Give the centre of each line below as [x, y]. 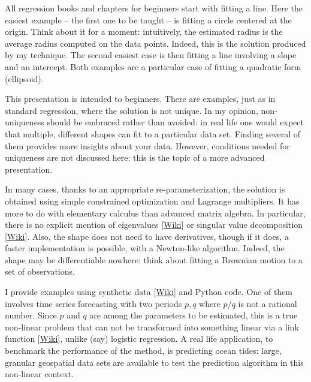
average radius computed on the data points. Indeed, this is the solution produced [155, 43]
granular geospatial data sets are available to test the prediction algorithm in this [154, 362]
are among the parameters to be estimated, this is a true [194, 315]
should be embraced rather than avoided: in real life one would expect [175, 122]
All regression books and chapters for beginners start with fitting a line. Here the [154, 8]
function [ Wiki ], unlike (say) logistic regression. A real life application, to [139, 339]
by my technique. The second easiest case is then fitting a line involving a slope [151, 55]
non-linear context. [40, 374]
